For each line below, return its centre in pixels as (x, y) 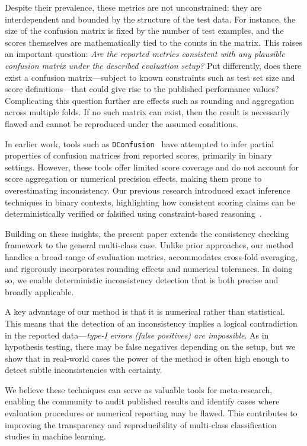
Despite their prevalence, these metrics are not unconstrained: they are (133, 7)
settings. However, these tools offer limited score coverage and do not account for (152, 167)
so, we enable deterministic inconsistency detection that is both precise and (142, 280)
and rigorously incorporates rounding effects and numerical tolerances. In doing (149, 268)
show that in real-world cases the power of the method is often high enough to (147, 358)
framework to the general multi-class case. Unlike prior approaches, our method (149, 245)
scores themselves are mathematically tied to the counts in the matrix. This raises (153, 42)
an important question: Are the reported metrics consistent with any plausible (145, 54)
